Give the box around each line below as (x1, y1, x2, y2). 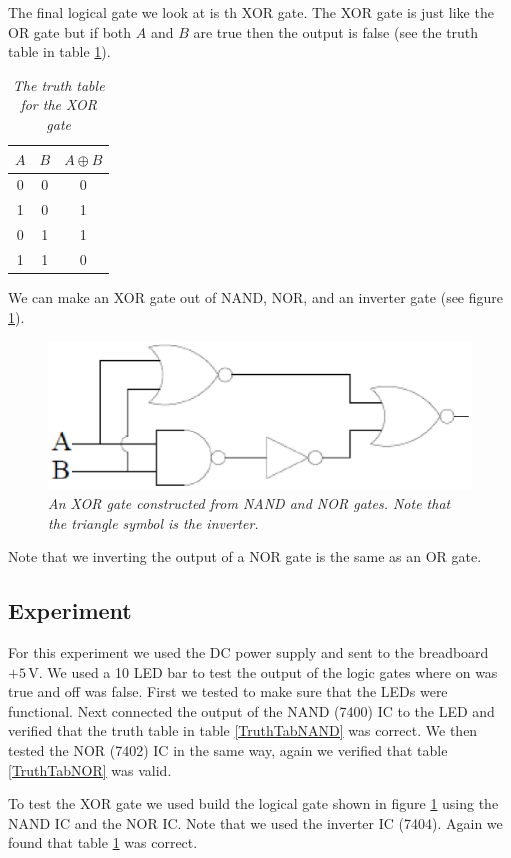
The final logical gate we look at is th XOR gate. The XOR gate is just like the (8, 2, 494, 22)
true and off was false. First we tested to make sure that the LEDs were (8, 681, 448, 702)
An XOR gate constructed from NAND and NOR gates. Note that (48, 493, 451, 514)
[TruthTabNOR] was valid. (8, 759, 172, 780)
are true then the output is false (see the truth (193, 21, 479, 42)
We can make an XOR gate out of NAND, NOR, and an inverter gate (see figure (8, 287, 504, 308)
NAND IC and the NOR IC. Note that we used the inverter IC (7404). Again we (8, 812, 503, 833)
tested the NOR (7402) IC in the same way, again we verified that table (8, 740, 448, 760)
